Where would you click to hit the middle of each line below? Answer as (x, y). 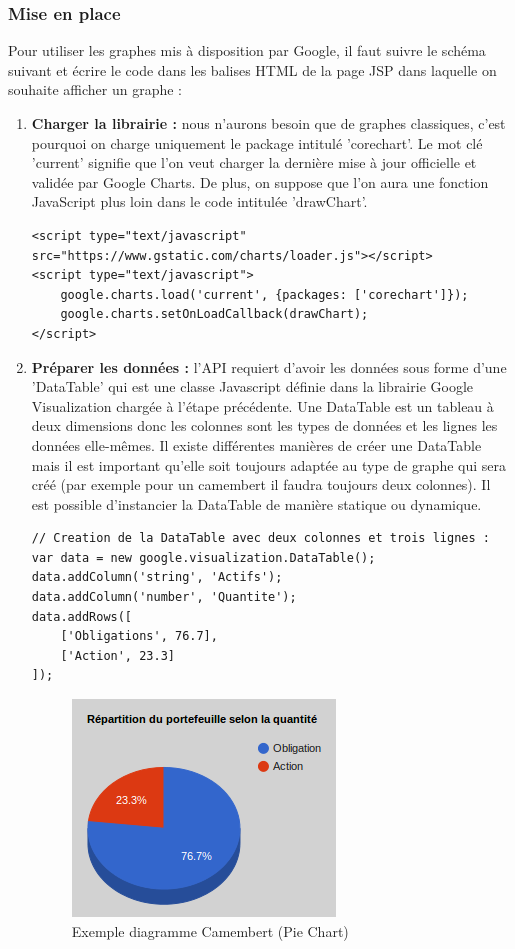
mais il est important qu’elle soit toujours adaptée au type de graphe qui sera (269, 464)
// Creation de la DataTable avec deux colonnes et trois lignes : (260, 538)
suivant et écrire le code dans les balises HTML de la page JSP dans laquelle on (252, 69)
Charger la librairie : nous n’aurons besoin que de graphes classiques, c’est (268, 123)
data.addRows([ (82, 616)
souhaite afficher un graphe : (95, 89)
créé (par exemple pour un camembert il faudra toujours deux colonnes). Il (261, 484)
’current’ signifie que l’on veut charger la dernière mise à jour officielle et (254, 162)
